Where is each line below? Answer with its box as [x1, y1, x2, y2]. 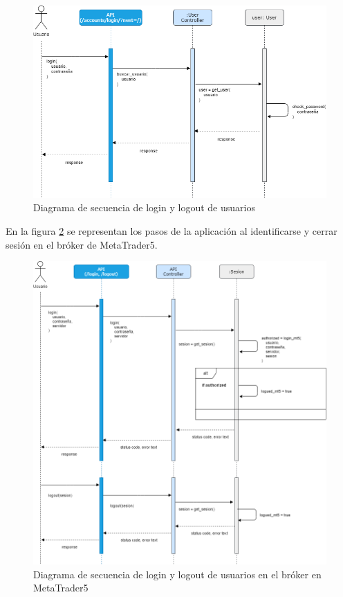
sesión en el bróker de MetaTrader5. [6, 237, 158, 251]
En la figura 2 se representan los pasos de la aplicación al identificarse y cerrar [6, 223, 337, 238]
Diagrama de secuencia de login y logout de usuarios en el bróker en [33, 567, 322, 581]
